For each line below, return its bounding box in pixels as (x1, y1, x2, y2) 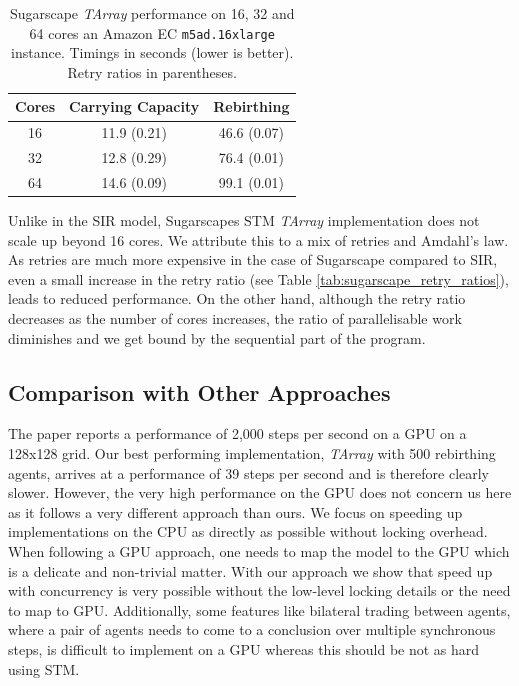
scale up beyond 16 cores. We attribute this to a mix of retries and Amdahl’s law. (8, 229, 509, 250)
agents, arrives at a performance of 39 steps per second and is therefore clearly (8, 462, 490, 483)
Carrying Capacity (69, 96, 200, 117)
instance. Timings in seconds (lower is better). (11, 42, 294, 63)
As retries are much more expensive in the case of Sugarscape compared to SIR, (8, 249, 498, 270)
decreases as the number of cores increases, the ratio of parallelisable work (8, 308, 462, 329)
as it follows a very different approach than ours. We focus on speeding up (8, 501, 463, 522)
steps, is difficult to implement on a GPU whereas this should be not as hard (8, 638, 480, 659)
